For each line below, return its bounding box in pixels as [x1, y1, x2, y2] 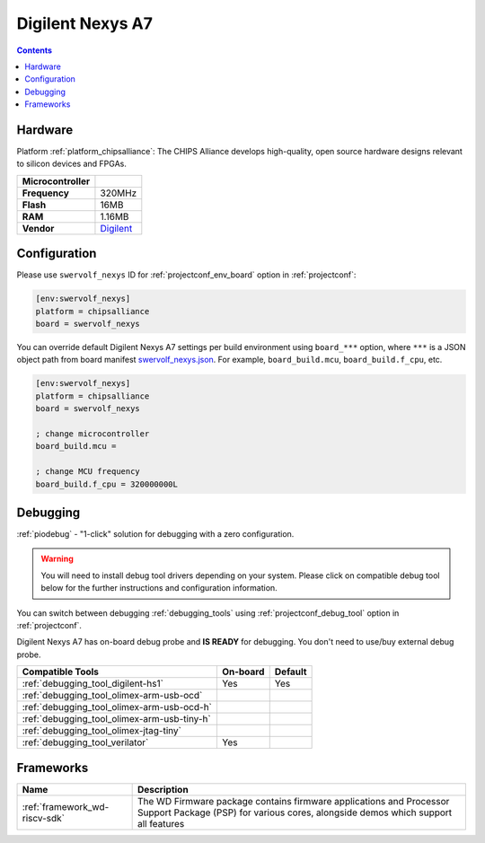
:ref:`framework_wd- [22, 800, 110, 812]
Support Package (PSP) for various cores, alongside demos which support [137, 806, 453, 819]
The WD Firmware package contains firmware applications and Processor [137, 795, 450, 807]
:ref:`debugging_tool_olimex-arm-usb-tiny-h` [22, 713, 211, 725]
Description [137, 783, 189, 795]
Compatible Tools [22, 665, 99, 678]
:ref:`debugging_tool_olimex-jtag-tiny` [22, 724, 181, 737]
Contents [16, 45, 53, 56]
